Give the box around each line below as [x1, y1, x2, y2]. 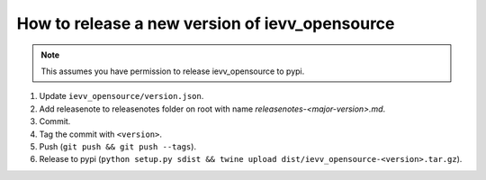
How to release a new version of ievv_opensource [16, 13, 395, 33]
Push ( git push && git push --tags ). [39, 140, 197, 152]
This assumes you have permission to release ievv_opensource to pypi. [40, 66, 305, 76]
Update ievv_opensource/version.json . [39, 91, 204, 102]
